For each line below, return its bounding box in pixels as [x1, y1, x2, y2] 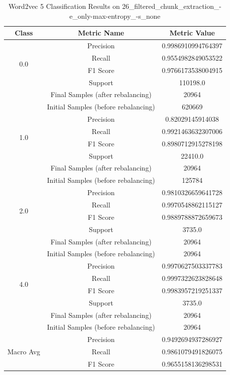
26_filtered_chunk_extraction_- [122, 1, 222, 11]
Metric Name [78, 28, 124, 38]
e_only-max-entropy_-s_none [69, 10, 161, 21]
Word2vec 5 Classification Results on [8, 1, 120, 11]
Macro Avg [7, 346, 40, 357]
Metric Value [169, 28, 215, 38]
